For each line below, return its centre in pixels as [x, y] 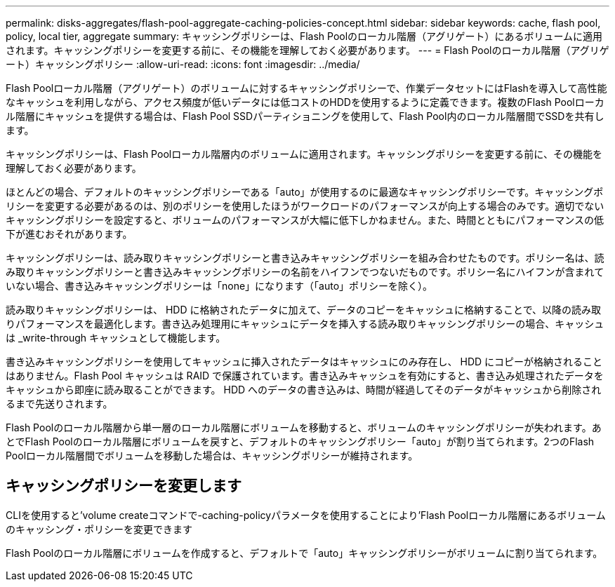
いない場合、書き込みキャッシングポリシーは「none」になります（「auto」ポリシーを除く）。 [219, 286]
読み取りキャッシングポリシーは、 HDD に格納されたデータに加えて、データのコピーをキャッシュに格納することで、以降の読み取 [304, 310]
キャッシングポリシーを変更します [124, 486]
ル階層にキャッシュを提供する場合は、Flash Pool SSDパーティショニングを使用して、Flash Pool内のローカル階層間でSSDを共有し [305, 116]
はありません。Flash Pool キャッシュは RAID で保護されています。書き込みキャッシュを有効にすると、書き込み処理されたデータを [305, 376]
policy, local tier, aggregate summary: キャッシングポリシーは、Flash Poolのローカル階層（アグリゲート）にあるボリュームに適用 [304, 36]
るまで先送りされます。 [59, 404]
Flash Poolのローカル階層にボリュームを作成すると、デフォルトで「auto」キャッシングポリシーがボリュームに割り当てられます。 [304, 553]
